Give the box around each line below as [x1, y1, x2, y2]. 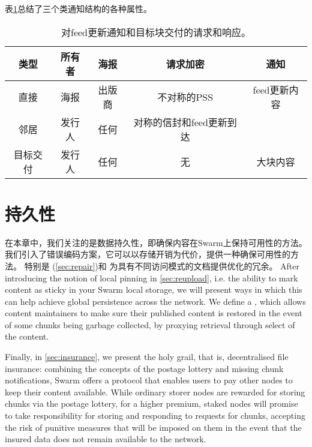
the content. [5, 330, 49, 343]
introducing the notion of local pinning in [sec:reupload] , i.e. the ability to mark [5, 271, 298, 284]
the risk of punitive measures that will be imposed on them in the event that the [5, 421, 302, 433]
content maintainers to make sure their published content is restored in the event [5, 307, 302, 319]
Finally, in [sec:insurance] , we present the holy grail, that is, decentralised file [5, 350, 289, 363]
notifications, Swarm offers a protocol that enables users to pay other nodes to [5, 374, 293, 386]
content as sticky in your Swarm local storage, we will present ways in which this [5, 283, 302, 296]
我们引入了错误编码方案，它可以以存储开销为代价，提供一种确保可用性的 [5, 248, 290, 260]
